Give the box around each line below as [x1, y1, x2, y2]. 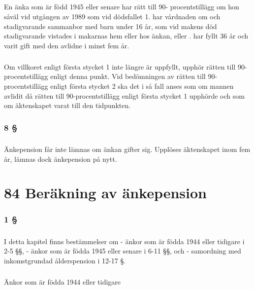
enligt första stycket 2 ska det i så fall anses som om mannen [50, 80, 234, 91]
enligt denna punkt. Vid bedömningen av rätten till [50, 71, 206, 81]
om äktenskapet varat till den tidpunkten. [4, 100, 131, 110]
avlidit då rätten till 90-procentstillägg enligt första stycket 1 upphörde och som [4, 90, 245, 101]
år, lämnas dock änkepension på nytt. [4, 153, 117, 164]
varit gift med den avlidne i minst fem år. [4, 40, 129, 50]
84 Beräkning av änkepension [4, 182, 207, 203]
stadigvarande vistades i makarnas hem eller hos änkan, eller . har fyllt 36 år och [4, 31, 249, 41]
